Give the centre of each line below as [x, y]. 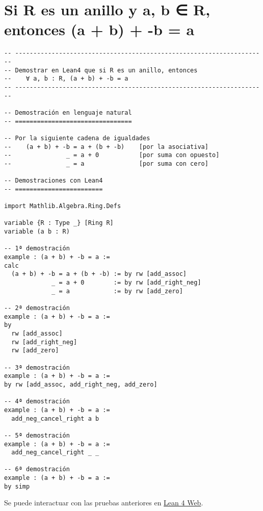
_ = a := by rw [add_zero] [117, 291]
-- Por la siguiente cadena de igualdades [77, 138]
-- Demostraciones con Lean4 [54, 181]
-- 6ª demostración [37, 469]
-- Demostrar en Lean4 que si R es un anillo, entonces [101, 70]
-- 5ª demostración [37, 435]
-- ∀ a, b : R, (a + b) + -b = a [66, 79]
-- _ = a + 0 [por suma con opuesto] [112, 155]
